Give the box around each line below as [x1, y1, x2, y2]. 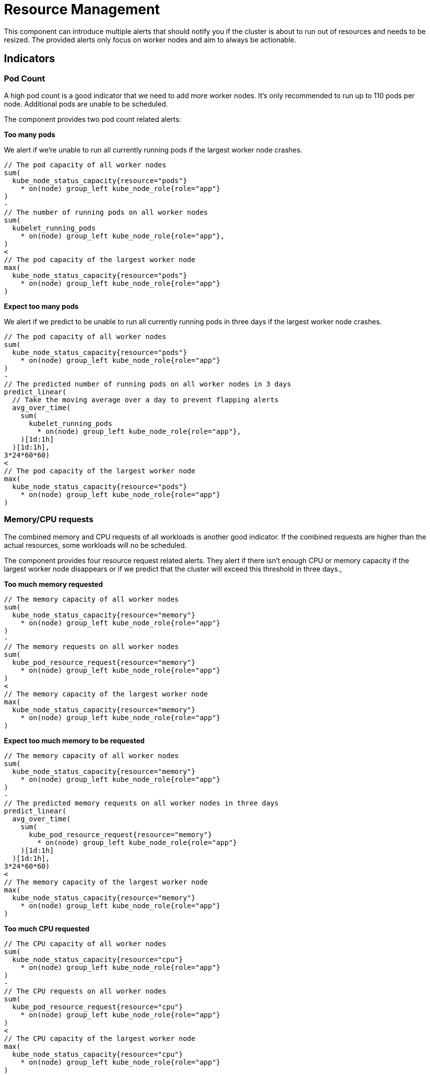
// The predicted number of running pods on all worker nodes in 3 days [4, 380, 291, 388]
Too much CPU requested [4, 924, 90, 933]
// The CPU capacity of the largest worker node [4, 1034, 195, 1042]
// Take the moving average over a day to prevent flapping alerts [12, 395, 279, 404]
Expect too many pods [4, 302, 79, 310]
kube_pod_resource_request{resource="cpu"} [12, 1002, 183, 1011]
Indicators [4, 52, 55, 65]
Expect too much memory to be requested [4, 736, 145, 745]
